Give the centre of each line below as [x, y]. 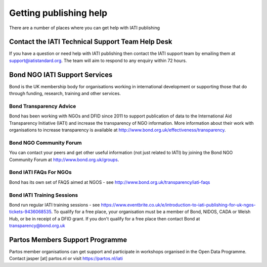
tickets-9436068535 [30, 212]
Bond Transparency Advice [43, 106]
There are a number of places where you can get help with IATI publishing [85, 28]
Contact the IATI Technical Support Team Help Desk [91, 42]
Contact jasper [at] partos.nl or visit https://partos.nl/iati [66, 259]
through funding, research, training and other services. [65, 94]
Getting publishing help [58, 13]
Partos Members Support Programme [68, 240]
